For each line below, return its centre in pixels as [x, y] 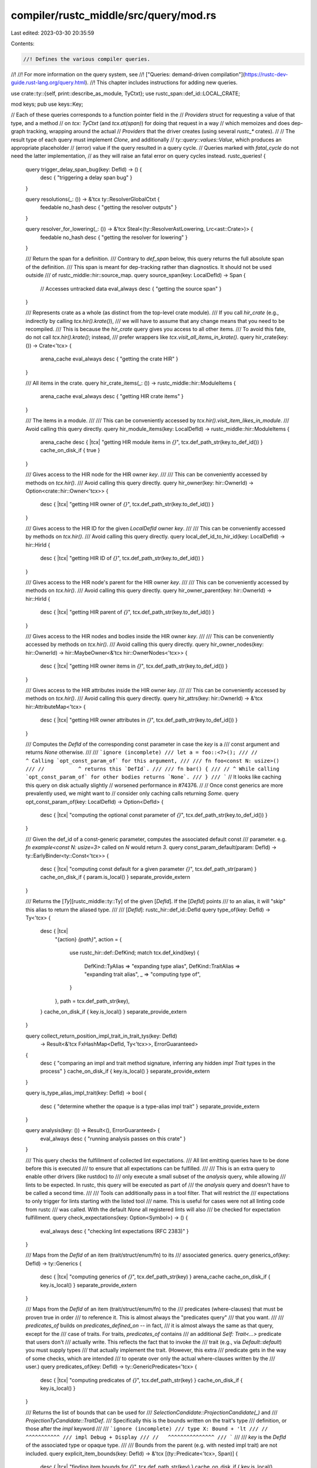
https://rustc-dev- [266, 74]
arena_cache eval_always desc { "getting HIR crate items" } [112, 396]
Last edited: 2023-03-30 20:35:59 [53, 33]
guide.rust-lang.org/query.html [48, 83]
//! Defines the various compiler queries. [87, 59]
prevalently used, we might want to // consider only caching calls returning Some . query [132, 793]
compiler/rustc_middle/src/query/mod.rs [114, 15]
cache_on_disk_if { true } [70, 450]
